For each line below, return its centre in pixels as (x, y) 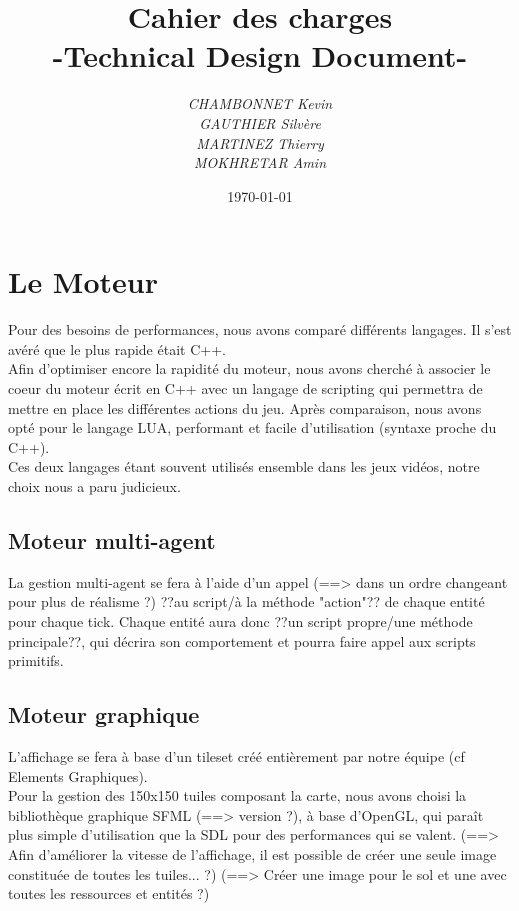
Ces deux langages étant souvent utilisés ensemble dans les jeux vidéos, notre (244, 466)
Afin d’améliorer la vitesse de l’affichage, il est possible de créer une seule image (252, 853)
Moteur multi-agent (112, 539)
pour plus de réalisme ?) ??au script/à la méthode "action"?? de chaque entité (246, 601)
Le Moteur (83, 281)
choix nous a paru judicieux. (94, 485)
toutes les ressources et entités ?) (109, 893)
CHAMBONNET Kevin (260, 103)
